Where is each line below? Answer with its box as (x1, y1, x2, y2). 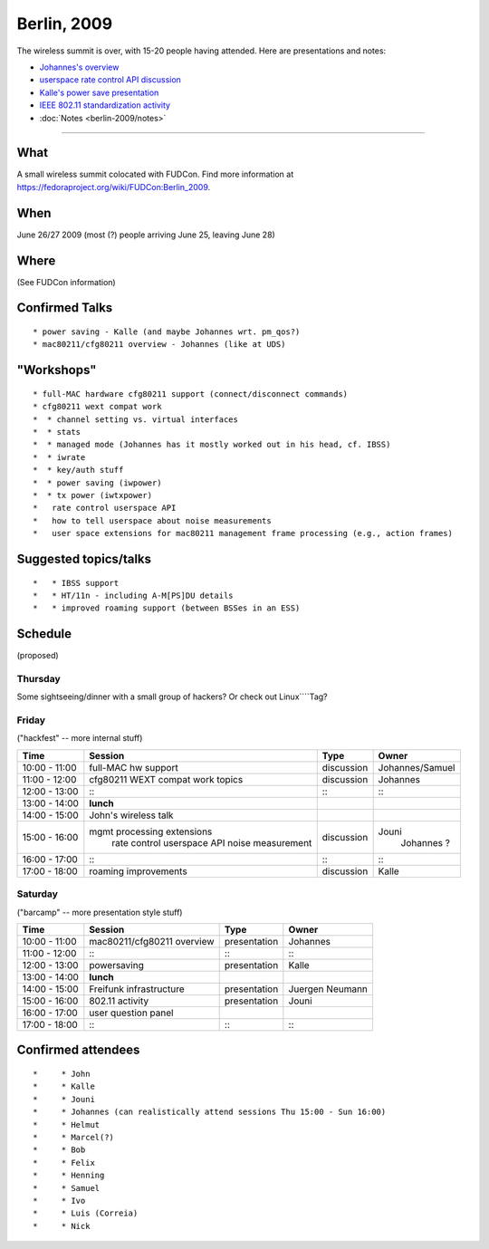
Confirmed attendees (16, 1042, 140, 1058)
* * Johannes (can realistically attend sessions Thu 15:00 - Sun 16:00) (33, 1107, 387, 1118)
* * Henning (33, 1170, 105, 1181)
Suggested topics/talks (16, 551, 152, 566)
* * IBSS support (33, 578, 120, 588)
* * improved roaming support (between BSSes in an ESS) (33, 603, 301, 613)
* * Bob (33, 1145, 86, 1155)
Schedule (16, 626, 72, 642)
